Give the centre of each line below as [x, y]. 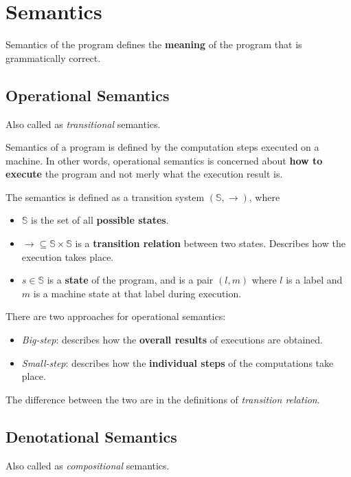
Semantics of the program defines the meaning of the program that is [154, 44]
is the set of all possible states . [100, 220]
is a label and [314, 280]
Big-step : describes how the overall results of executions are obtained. [172, 340]
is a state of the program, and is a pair [130, 280]
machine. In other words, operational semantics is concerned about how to [164, 160]
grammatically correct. [53, 57]
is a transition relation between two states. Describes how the [210, 243]
